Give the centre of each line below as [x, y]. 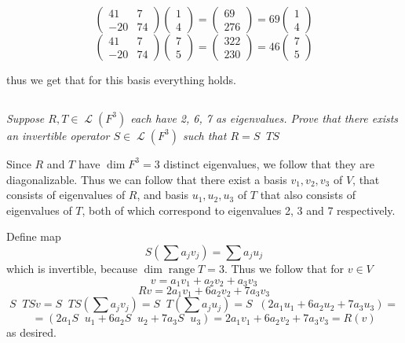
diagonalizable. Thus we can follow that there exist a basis [147, 179]
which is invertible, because [72, 268]
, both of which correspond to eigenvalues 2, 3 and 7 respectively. [239, 210]
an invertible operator [58, 135]
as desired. [31, 332]
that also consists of [308, 195]
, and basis [162, 195]
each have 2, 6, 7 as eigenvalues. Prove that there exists [265, 118]
